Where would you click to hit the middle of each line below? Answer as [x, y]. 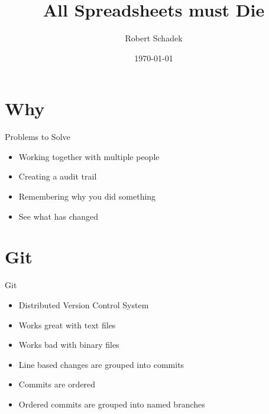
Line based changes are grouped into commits [101, 364]
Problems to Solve [38, 137]
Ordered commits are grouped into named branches [112, 404]
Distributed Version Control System [84, 304]
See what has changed [59, 216]
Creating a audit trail [58, 176]
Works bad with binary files [69, 345]
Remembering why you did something [87, 196]
